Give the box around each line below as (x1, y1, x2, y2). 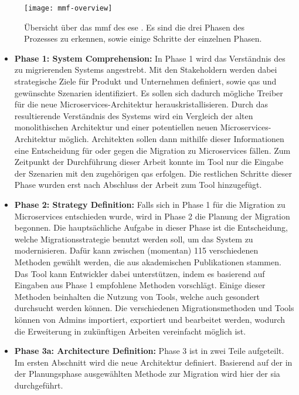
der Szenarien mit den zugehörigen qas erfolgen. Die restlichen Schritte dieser (14, 167, 292, 179)
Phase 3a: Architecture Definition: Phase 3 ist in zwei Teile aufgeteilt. (14, 345, 284, 357)
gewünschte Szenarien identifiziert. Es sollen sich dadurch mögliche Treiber (14, 86, 283, 99)
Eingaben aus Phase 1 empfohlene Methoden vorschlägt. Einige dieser (14, 279, 266, 291)
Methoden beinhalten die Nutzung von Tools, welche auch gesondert (14, 290, 260, 302)
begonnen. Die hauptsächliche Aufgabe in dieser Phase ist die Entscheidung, (14, 221, 288, 234)
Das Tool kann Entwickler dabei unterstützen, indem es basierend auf (14, 267, 265, 279)
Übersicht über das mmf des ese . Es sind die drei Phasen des (24, 21, 244, 33)
